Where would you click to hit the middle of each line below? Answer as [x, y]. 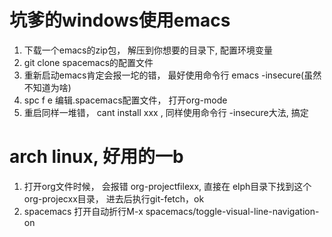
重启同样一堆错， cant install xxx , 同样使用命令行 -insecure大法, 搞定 [166, 112]
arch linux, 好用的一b [96, 157]
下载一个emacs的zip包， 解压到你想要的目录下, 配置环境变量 [148, 50]
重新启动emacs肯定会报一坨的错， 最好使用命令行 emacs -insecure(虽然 [172, 75]
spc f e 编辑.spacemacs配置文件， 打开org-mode [125, 100]
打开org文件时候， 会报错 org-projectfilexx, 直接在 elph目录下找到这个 [167, 186]
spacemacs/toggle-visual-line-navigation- [232, 211]
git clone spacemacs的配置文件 [88, 62]
